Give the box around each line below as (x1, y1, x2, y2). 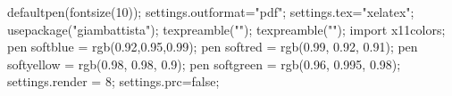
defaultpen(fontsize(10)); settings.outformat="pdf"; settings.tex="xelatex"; (7, 3, 414, 20)
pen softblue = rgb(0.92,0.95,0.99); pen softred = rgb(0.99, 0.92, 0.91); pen (7, 37, 418, 56)
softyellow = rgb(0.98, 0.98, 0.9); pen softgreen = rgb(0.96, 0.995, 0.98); (7, 54, 401, 73)
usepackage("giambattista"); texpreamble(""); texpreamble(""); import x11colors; (7, 20, 446, 38)
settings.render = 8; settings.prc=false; (7, 72, 220, 91)
